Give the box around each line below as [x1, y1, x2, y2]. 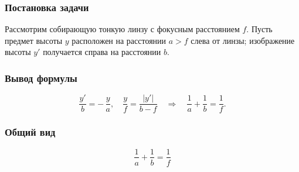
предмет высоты [5, 34, 63, 46]
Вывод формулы [5, 70, 77, 85]
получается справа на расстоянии [43, 46, 161, 58]
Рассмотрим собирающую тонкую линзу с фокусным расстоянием [5, 23, 240, 35]
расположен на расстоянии [72, 34, 167, 46]
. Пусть [246, 23, 273, 35]
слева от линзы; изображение [191, 34, 295, 46]
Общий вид [5, 125, 56, 139]
